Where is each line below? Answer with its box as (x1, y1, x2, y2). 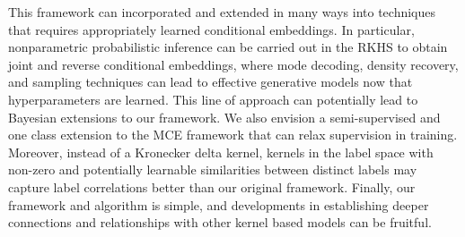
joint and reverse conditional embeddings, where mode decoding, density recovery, (8, 55, 459, 73)
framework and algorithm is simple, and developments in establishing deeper (8, 195, 429, 214)
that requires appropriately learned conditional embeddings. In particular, (8, 20, 415, 38)
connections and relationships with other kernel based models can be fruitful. (8, 213, 432, 232)
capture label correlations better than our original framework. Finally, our (8, 177, 416, 196)
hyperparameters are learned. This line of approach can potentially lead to (8, 89, 418, 108)
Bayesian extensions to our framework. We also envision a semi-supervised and (8, 107, 441, 126)
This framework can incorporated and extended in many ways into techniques (8, 3, 435, 21)
